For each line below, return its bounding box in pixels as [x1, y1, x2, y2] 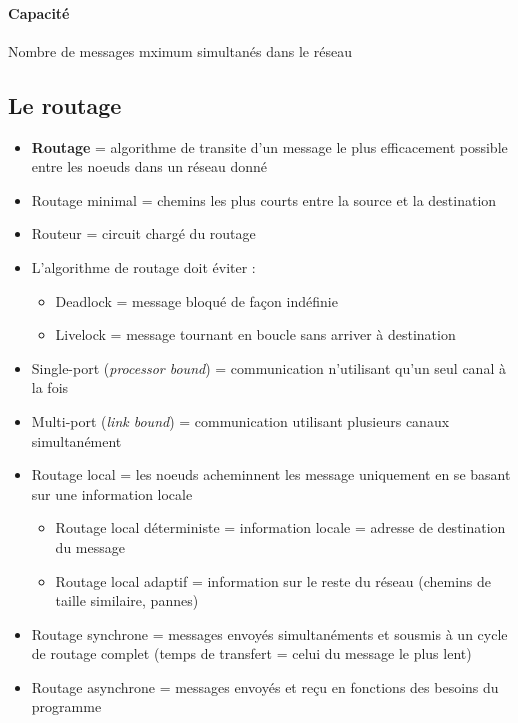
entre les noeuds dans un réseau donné [31, 156, 268, 177]
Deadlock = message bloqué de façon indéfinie [55, 290, 338, 311]
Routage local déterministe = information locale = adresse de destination [55, 517, 506, 538]
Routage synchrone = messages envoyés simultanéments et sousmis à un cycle [31, 623, 508, 644]
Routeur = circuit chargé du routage [31, 223, 256, 244]
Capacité [8, 2, 70, 23]
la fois [31, 377, 69, 398]
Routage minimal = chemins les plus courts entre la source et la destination [31, 189, 497, 210]
